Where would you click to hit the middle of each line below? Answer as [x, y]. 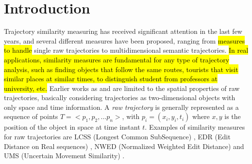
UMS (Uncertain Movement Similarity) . [64, 156]
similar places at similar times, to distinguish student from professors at [111, 79]
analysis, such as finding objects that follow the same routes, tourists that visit [121, 69]
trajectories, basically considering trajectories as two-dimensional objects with [120, 97]
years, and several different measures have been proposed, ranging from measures [125, 40]
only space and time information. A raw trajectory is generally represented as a [121, 107]
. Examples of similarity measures [195, 127]
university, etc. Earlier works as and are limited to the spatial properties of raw [122, 88]
